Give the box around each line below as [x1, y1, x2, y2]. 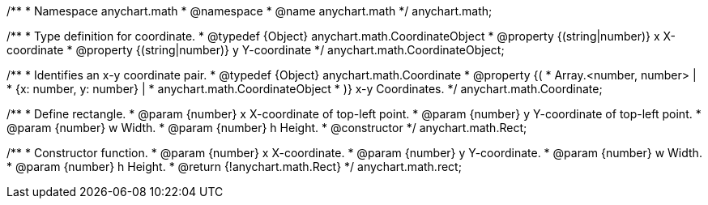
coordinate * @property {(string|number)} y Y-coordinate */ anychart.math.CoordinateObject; [6, 43, 505, 57]
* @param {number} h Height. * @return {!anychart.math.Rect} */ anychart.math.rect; [6, 160, 462, 173]
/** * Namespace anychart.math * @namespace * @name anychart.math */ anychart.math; [6, 4, 493, 18]
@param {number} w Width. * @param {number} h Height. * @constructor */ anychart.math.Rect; [6, 121, 527, 135]
